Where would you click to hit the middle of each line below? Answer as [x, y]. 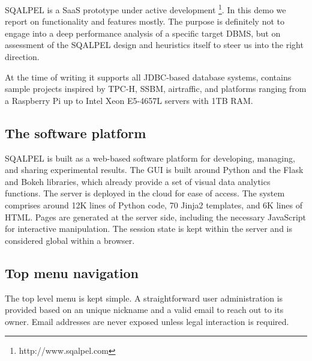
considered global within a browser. [70, 240]
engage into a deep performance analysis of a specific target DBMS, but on [143, 33]
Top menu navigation [72, 272]
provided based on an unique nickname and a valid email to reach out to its [144, 310]
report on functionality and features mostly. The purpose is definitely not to [145, 21]
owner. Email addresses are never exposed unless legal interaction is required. [147, 321]
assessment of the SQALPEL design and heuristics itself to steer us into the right [154, 45]
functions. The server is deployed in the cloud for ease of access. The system [145, 193]
